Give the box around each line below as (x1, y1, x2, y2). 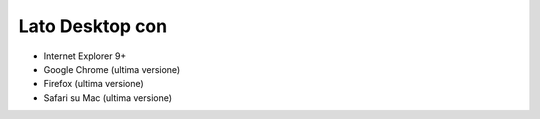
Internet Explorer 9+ (43, 50, 127, 62)
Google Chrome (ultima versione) (43, 63, 181, 75)
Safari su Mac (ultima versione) (43, 91, 173, 104)
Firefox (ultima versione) (43, 78, 144, 90)
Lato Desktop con (18, 15, 168, 37)
